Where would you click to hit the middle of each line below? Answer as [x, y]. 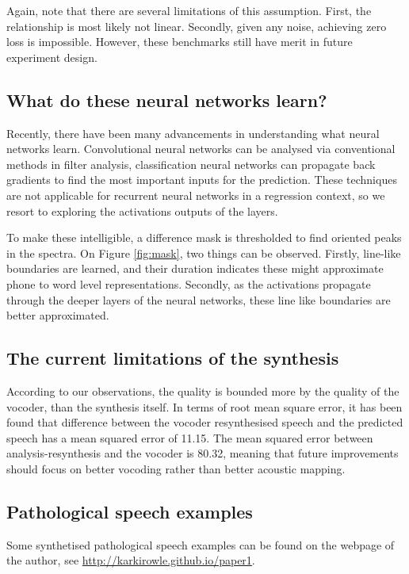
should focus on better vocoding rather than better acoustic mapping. [176, 468]
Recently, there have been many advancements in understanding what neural [193, 133]
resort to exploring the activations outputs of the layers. [142, 210]
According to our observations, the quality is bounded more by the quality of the [203, 390]
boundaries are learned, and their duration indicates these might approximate [195, 268]
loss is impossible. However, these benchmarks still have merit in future [180, 42]
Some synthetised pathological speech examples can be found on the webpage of [201, 544]
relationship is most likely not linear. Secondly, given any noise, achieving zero [197, 26]
